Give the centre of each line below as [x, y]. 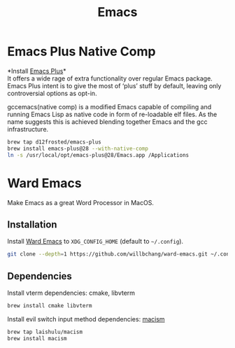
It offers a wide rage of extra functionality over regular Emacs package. [110, 78]
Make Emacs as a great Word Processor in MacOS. [80, 202]
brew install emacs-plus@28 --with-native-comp [78, 148]
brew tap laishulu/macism [45, 332]
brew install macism [37, 338]
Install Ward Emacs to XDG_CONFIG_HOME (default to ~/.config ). [95, 242]
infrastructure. [28, 129]
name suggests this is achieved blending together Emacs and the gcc [107, 121]
